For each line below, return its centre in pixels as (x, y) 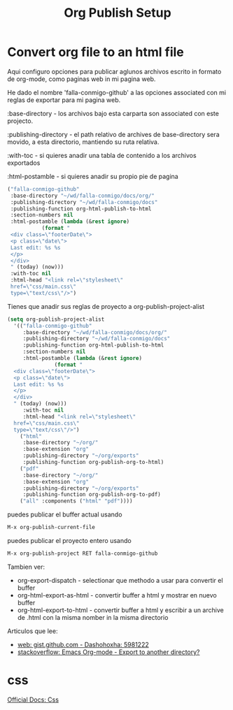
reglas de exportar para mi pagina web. (64, 100)
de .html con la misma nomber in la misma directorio (93, 617)
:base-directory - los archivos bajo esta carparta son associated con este (113, 113)
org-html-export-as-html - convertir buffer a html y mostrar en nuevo (117, 595)
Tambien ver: (26, 567)
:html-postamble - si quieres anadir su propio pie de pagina (93, 176)
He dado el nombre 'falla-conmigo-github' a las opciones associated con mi (116, 92)
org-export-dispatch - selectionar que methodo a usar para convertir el (120, 580)
